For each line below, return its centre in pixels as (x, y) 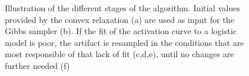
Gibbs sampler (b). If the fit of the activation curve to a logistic (121, 31)
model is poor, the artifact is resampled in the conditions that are (124, 42)
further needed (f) (37, 65)
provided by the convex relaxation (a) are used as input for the (120, 19)
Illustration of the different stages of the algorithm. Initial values (122, 8)
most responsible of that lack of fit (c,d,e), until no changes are (119, 54)
